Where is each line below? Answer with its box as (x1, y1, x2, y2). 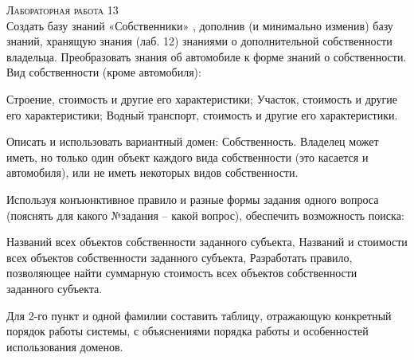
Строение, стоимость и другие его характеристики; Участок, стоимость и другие (6, 90, 398, 107)
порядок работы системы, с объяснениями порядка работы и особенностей (6, 323, 369, 339)
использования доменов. (6, 338, 123, 354)
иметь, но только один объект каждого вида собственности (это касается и (6, 148, 369, 165)
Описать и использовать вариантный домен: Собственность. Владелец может (6, 133, 379, 150)
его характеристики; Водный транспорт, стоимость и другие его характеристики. (6, 106, 398, 123)
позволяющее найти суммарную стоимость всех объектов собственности (6, 264, 357, 281)
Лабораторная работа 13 (6, 2, 119, 18)
